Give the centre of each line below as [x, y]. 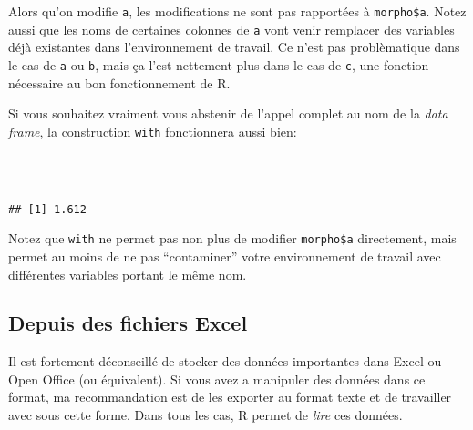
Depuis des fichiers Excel [128, 323]
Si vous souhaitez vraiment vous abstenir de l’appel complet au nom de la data [228, 113]
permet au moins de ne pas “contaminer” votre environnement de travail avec [225, 256]
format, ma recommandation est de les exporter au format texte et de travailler [230, 397]
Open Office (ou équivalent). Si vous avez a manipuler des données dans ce [217, 379]
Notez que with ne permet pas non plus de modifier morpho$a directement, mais [232, 238]
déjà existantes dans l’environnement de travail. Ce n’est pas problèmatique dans [234, 47]
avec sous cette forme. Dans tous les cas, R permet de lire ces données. [206, 415]
